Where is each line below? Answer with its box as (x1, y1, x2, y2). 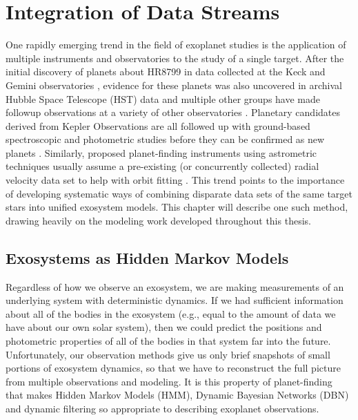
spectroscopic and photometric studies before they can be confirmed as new (6, 132, 325, 146)
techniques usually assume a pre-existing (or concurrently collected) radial (6, 159, 319, 173)
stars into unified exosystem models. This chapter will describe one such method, (6, 200, 348, 214)
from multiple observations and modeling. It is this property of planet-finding (6, 374, 332, 388)
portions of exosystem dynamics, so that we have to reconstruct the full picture (6, 361, 341, 375)
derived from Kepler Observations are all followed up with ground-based (6, 118, 310, 133)
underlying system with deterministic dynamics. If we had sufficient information (6, 293, 344, 307)
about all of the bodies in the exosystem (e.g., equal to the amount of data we (6, 306, 336, 321)
